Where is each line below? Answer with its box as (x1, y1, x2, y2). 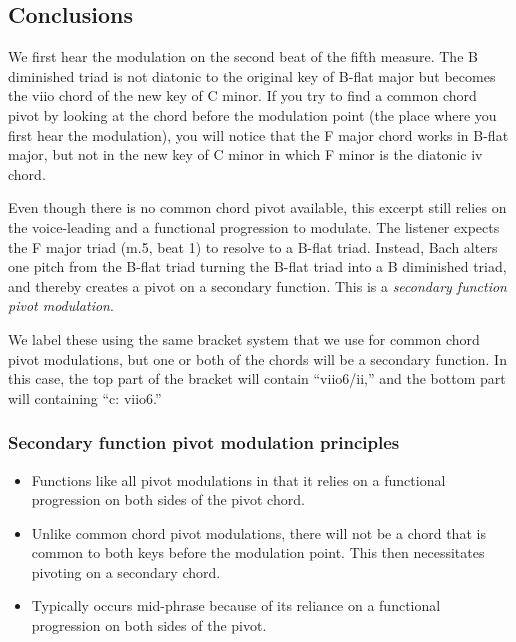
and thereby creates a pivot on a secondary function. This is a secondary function (8, 275, 507, 296)
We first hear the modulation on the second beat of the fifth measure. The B (8, 46, 478, 67)
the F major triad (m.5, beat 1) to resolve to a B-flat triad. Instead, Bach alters (8, 236, 498, 257)
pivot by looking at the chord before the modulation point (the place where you (8, 104, 497, 125)
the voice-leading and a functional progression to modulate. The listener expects (8, 216, 500, 237)
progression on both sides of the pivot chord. (31, 489, 305, 510)
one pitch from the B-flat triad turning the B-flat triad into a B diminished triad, (8, 256, 507, 277)
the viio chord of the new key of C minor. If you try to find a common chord (8, 85, 477, 106)
